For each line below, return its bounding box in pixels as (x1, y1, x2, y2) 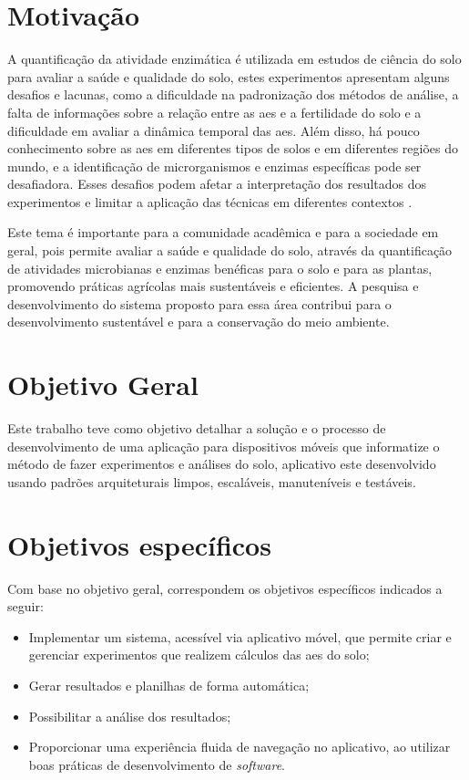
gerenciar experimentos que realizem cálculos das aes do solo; (28, 645, 370, 664)
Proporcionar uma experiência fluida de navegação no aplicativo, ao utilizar (28, 737, 451, 756)
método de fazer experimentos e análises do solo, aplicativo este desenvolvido (7, 454, 436, 473)
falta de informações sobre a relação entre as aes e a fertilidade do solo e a (7, 102, 422, 121)
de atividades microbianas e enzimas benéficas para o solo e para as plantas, (7, 258, 433, 277)
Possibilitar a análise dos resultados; (28, 706, 231, 725)
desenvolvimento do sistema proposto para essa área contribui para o (7, 294, 392, 313)
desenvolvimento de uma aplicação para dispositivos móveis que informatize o (7, 436, 440, 455)
